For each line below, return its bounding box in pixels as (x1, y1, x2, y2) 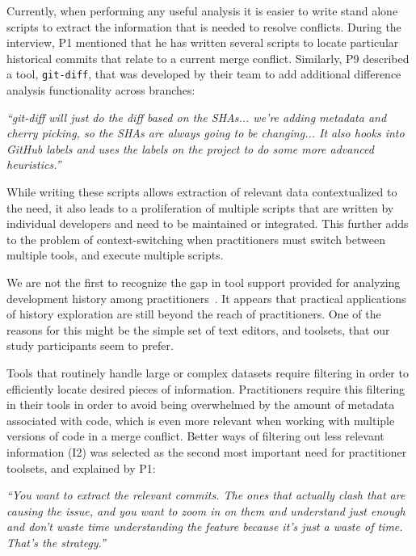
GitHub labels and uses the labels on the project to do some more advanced (6, 140, 374, 157)
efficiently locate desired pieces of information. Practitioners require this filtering (6, 380, 405, 397)
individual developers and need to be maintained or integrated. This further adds (6, 215, 409, 232)
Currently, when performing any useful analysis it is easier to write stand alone (6, 2, 398, 19)
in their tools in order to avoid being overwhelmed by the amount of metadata (6, 396, 395, 413)
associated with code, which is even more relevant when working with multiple (6, 411, 395, 428)
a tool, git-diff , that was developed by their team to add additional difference (6, 65, 401, 82)
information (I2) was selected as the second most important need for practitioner (6, 443, 407, 460)
